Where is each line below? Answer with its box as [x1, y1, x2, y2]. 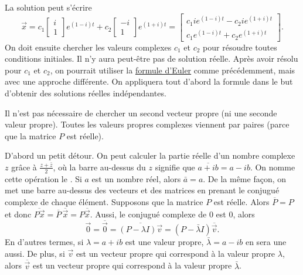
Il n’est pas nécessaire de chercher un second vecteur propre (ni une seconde [5, 106, 277, 119]
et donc [5, 207, 32, 220]
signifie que [155, 160, 195, 173]
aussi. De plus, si [5, 247, 65, 259]
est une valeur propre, [125, 235, 204, 247]
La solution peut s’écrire [5, 1, 92, 13]
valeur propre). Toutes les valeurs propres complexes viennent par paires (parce [5, 118, 290, 130]
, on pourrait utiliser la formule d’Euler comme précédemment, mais [50, 63, 295, 76]
